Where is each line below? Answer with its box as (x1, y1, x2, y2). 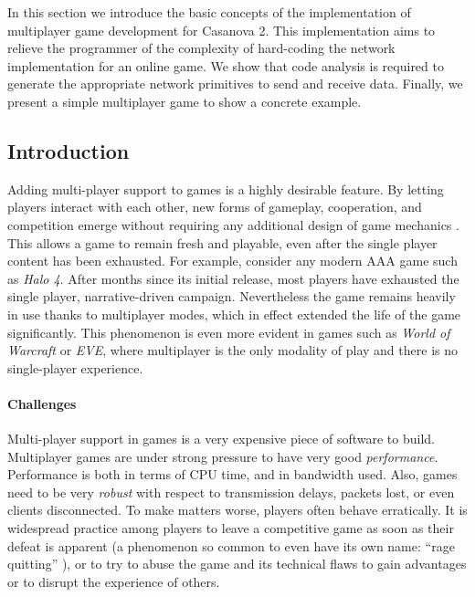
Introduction (7, 136, 130, 164)
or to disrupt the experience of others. (7, 571, 220, 591)
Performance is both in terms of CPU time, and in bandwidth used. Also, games (7, 465, 458, 484)
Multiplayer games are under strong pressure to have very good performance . (7, 446, 438, 466)
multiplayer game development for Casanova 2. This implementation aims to (7, 20, 436, 39)
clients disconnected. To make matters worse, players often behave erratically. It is (7, 500, 468, 519)
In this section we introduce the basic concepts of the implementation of (7, 3, 411, 21)
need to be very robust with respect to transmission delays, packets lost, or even (7, 482, 455, 501)
